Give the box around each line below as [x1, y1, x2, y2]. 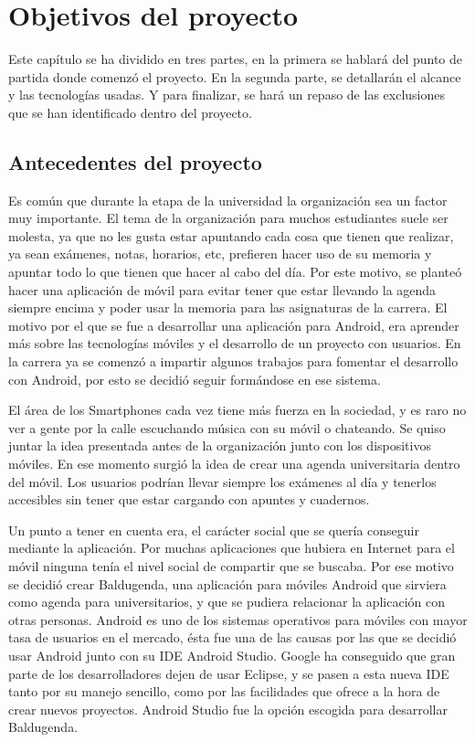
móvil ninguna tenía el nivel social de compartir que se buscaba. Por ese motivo [8, 556, 454, 575]
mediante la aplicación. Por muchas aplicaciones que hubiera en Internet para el [8, 538, 455, 557]
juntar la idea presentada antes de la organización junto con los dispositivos [8, 436, 431, 455]
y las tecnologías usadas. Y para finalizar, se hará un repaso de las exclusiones [8, 85, 445, 104]
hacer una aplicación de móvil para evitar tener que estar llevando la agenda [8, 280, 437, 299]
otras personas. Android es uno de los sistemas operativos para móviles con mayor [8, 609, 468, 629]
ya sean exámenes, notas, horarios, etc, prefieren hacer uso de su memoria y [8, 244, 432, 263]
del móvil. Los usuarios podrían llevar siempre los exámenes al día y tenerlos [8, 472, 437, 491]
